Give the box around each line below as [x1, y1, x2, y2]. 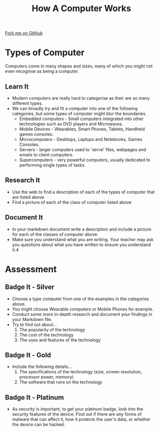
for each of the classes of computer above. [12, 231, 98, 237]
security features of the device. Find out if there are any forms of [12, 411, 142, 417]
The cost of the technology [19, 332, 74, 338]
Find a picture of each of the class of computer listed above [12, 199, 132, 205]
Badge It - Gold [5, 351, 51, 359]
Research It [5, 176, 40, 185]
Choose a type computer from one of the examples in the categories [12, 296, 149, 302]
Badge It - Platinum [5, 393, 64, 401]
